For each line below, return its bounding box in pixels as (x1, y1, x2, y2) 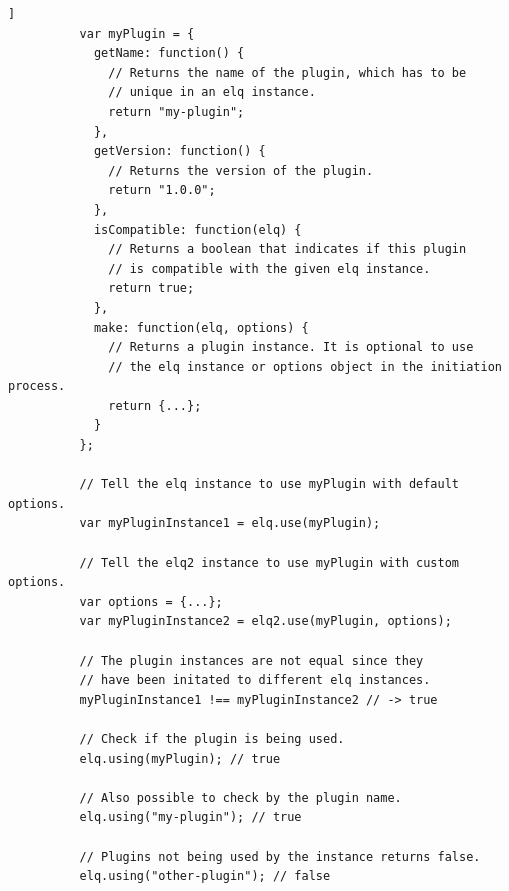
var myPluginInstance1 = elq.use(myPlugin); (79, 516, 381, 531)
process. (8, 379, 66, 394)
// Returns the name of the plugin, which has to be (108, 65, 467, 80)
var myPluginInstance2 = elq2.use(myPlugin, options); (79, 614, 452, 629)
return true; (108, 281, 195, 296)
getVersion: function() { (93, 144, 266, 159)
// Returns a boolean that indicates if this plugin (108, 242, 467, 257)
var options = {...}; (79, 594, 223, 609)
